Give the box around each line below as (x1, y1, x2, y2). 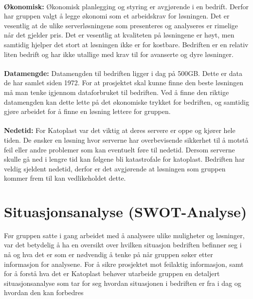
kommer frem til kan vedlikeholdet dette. (4, 173, 126, 183)
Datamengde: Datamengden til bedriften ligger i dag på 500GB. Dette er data (4, 68, 242, 78)
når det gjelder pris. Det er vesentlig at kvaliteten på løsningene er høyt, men (4, 30, 235, 40)
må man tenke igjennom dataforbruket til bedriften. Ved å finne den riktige (4, 87, 229, 97)
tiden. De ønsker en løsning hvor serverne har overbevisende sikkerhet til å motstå (4, 134, 249, 145)
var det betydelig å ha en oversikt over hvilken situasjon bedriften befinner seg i (4, 240, 242, 250)
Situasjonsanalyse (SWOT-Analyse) (4, 202, 247, 222)
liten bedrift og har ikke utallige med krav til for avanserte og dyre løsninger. (4, 49, 234, 59)
